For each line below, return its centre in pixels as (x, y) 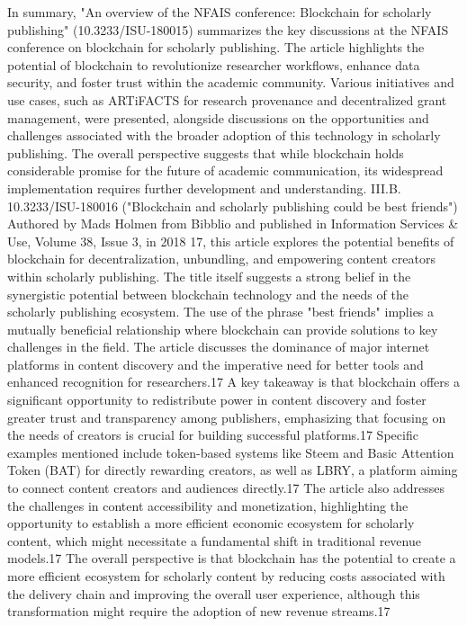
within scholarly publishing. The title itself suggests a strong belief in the (209, 276)
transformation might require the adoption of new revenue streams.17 (199, 611)
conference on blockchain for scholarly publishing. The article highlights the (216, 47)
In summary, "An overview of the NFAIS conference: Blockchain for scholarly (220, 12)
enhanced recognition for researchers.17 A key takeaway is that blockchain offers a (233, 382)
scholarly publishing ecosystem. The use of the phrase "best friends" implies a (221, 312)
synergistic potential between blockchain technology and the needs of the (208, 294)
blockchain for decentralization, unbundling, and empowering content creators (221, 259)
